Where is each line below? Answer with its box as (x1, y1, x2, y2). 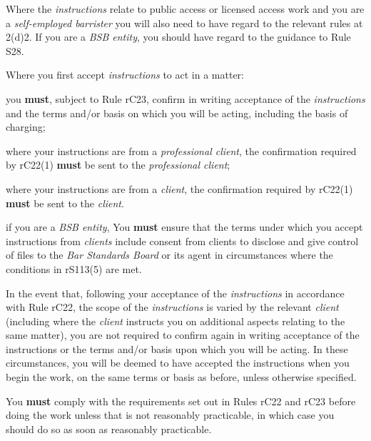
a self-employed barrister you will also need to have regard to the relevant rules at (6, 15, 363, 30)
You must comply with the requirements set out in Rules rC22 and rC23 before (6, 393, 356, 408)
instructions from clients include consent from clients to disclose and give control (6, 233, 359, 248)
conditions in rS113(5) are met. (6, 261, 142, 276)
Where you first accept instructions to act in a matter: (6, 67, 244, 82)
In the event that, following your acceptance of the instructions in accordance (6, 285, 345, 300)
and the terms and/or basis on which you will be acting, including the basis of (6, 105, 348, 120)
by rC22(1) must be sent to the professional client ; (6, 157, 230, 172)
